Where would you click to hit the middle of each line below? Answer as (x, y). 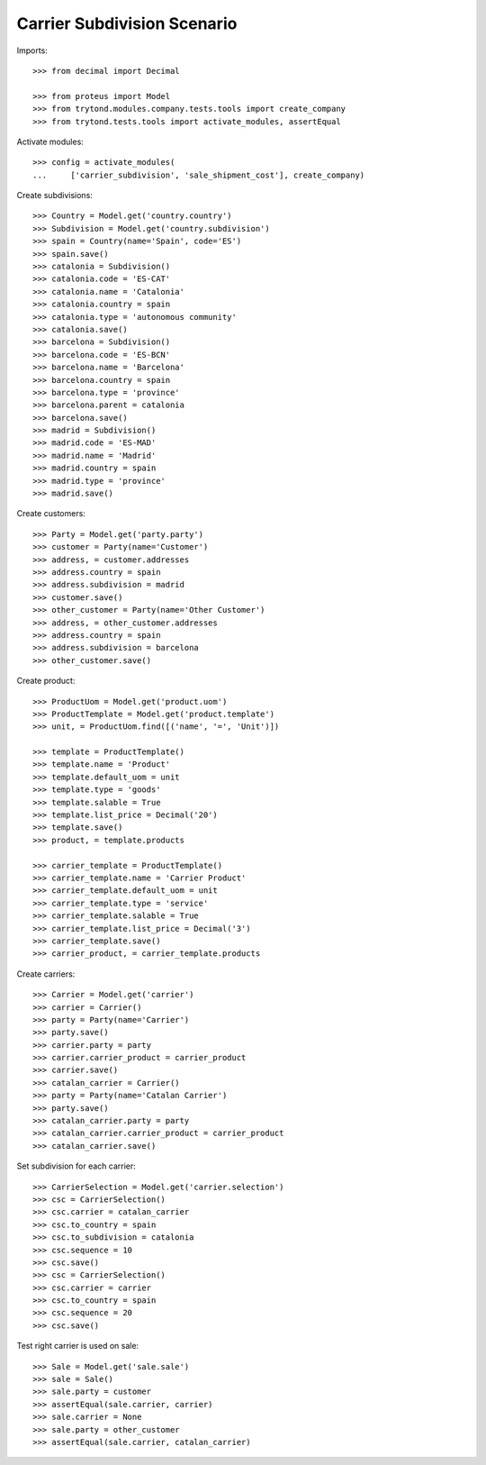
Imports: (32, 50)
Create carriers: (46, 974)
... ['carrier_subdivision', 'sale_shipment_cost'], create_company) (199, 175)
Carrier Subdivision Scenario (127, 23)
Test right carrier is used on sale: (78, 1346)
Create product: (46, 681)
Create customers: (51, 514)
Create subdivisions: (55, 196)
